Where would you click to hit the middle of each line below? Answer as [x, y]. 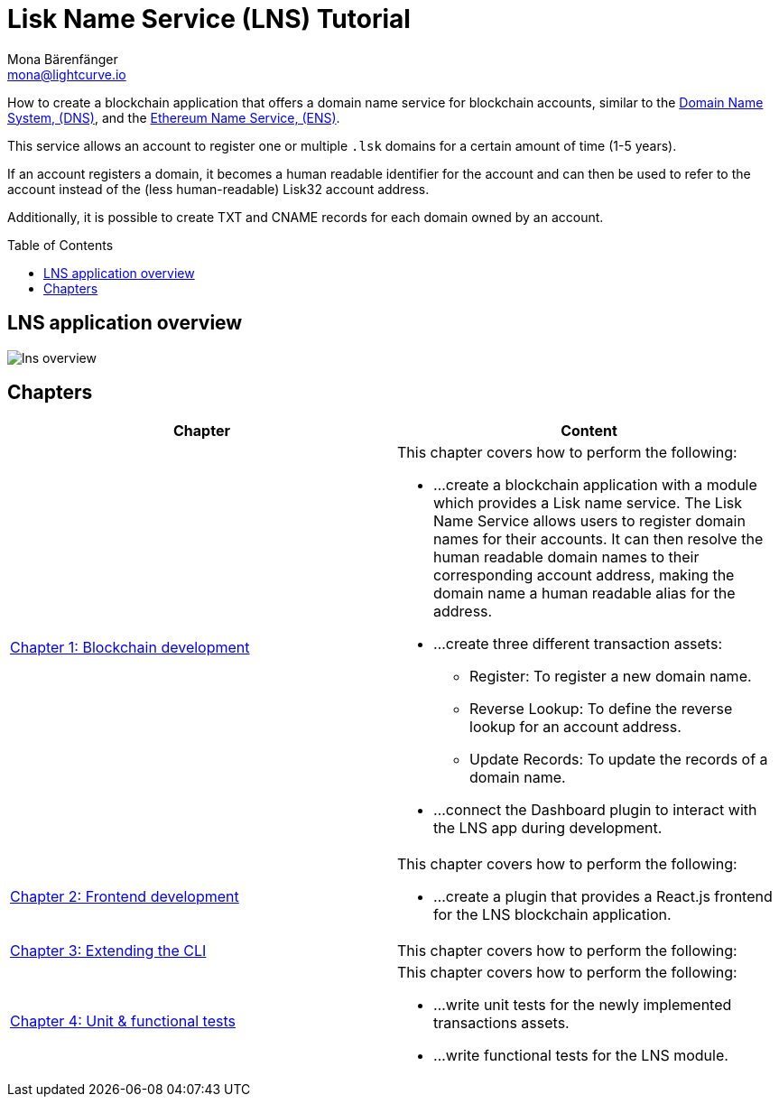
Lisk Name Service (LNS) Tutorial [209, 19]
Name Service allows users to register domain [589, 521]
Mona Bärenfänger [63, 59]
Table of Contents [60, 245]
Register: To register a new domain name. [611, 677]
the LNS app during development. [548, 828]
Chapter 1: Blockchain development [130, 648]
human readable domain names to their [566, 557]
